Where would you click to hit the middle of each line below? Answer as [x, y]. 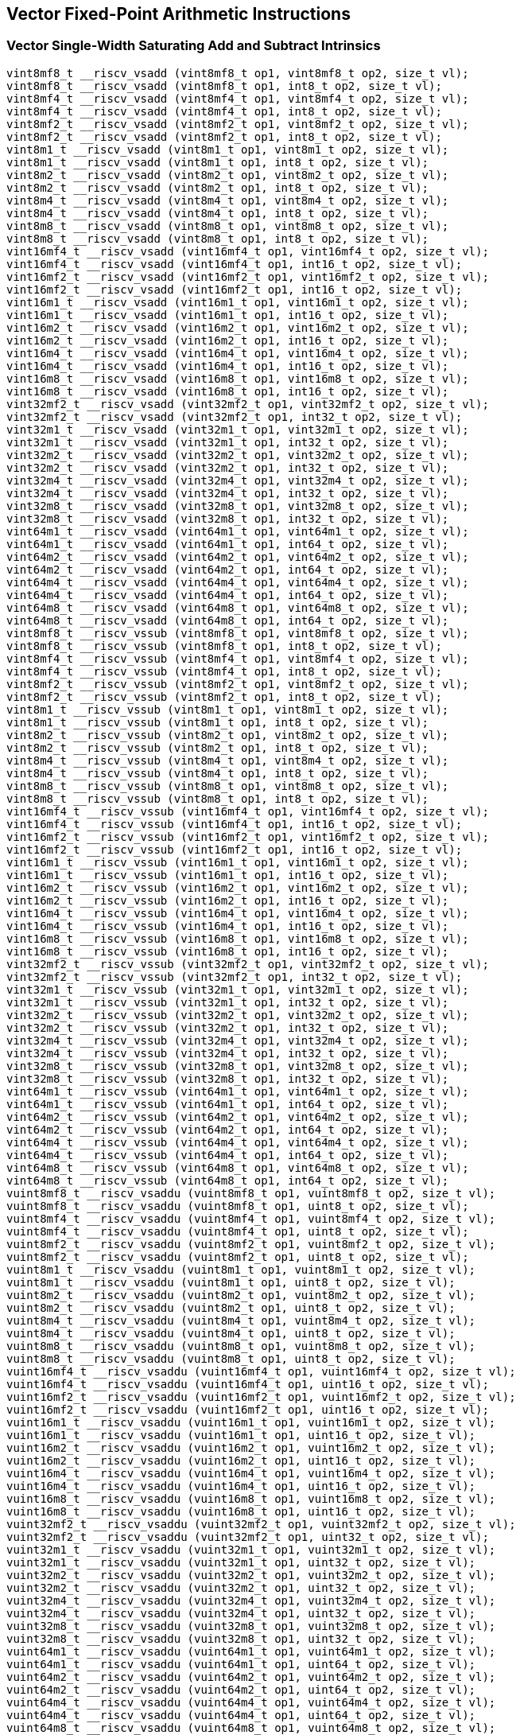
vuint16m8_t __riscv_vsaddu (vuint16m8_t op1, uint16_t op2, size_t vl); [241, 1511]
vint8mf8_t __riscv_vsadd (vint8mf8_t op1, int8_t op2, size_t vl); [224, 86]
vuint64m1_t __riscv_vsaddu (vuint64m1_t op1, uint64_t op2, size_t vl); [241, 1664]
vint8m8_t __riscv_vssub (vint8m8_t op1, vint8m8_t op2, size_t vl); [228, 786]
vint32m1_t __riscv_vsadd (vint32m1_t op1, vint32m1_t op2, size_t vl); [238, 429]
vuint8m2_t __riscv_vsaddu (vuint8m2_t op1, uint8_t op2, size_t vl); [231, 1307]
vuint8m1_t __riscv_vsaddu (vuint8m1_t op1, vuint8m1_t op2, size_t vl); [241, 1269]
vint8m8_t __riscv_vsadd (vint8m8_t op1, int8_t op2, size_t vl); [218, 238]
